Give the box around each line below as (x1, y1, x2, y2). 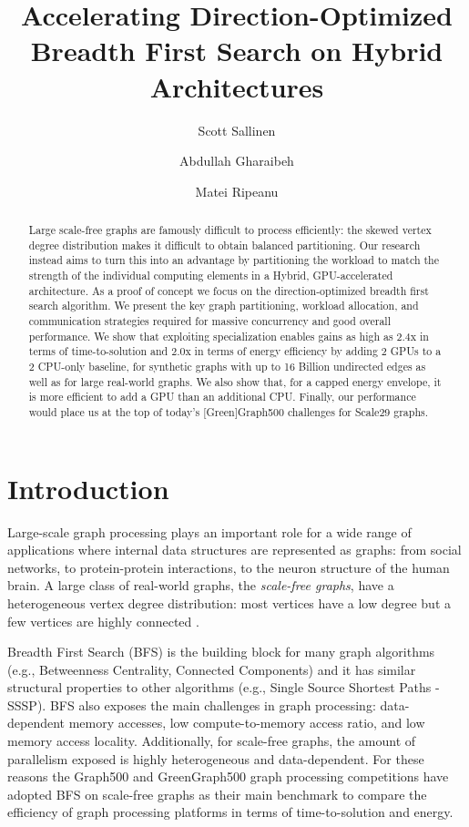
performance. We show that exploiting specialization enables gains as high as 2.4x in (28, 328, 429, 343)
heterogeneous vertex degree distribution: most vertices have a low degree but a (7, 593, 451, 612)
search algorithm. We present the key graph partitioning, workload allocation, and (28, 298, 419, 313)
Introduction (7, 469, 169, 506)
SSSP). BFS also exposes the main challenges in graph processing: (7, 695, 376, 714)
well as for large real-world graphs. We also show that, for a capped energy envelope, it (28, 373, 442, 389)
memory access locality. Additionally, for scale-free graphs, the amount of (7, 731, 416, 750)
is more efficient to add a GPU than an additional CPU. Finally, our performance (28, 389, 416, 404)
